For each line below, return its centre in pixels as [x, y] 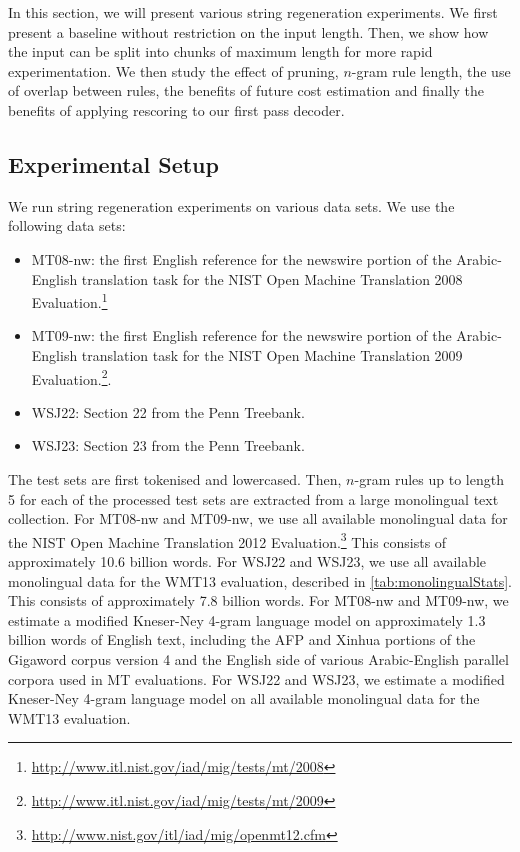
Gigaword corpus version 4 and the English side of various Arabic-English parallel [258, 659]
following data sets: [67, 225]
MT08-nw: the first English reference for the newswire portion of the [241, 258]
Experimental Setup [113, 163]
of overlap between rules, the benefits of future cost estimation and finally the [246, 90]
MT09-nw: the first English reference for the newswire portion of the [241, 335]
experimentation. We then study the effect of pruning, [173, 70]
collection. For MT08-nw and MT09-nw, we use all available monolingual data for [258, 518]
